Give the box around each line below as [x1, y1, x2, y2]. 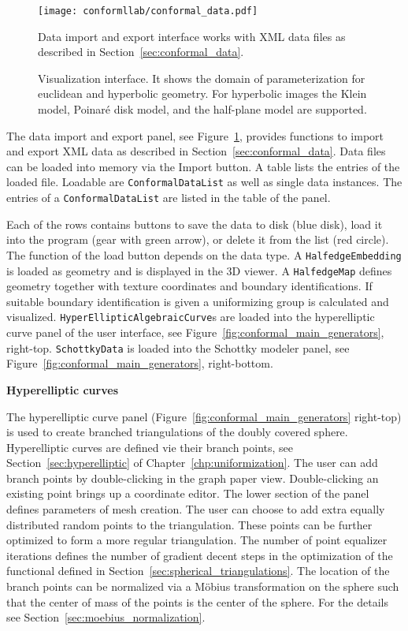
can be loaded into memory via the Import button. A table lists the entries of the [6, 158, 400, 174]
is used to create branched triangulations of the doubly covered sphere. [6, 424, 348, 440]
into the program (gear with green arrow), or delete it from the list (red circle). [6, 231, 389, 248]
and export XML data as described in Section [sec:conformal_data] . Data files [6, 143, 386, 159]
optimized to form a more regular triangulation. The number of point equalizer [6, 532, 388, 548]
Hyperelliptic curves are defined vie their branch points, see [6, 439, 294, 455]
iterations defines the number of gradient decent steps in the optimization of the [6, 547, 393, 563]
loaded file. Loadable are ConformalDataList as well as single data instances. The [6, 174, 402, 190]
